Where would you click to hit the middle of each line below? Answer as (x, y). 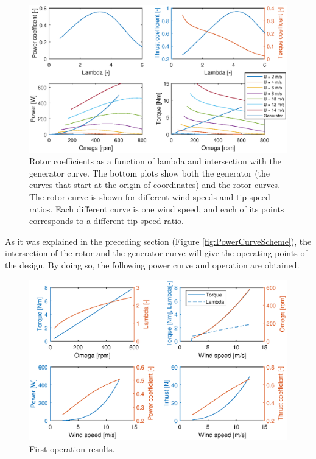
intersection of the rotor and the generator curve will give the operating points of (156, 253)
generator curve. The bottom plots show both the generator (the (150, 173)
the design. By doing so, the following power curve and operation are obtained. (152, 265)
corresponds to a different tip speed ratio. (107, 221)
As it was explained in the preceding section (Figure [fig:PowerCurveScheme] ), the (158, 241)
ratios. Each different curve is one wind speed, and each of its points (157, 208)
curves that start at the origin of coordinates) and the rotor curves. (155, 185)
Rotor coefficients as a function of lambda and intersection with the (155, 161)
